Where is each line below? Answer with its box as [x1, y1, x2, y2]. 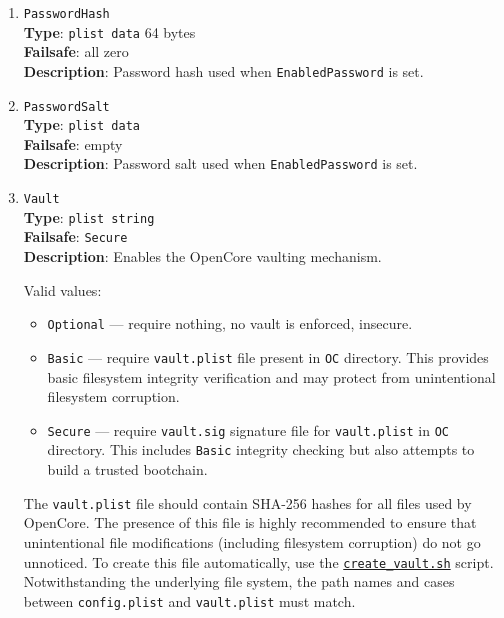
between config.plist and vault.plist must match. [23, 590, 356, 611]
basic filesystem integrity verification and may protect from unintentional [47, 366, 496, 387]
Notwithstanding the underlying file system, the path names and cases [23, 571, 455, 592]
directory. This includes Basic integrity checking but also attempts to [47, 439, 475, 460]
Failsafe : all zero [23, 41, 129, 62]
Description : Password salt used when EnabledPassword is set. [23, 153, 418, 174]
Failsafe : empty [23, 133, 123, 154]
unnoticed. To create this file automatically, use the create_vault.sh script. [23, 551, 494, 572]
